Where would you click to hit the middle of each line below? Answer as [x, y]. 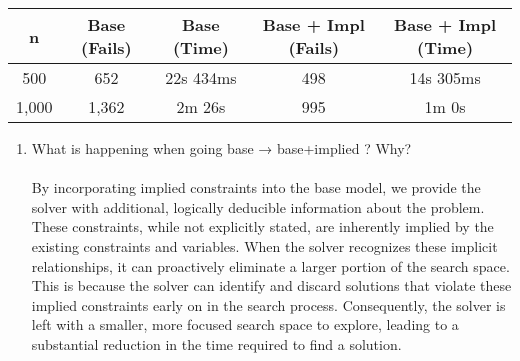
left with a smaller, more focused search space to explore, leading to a [245, 324]
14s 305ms [445, 77]
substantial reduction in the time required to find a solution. [216, 343]
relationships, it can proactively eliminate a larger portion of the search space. [270, 265]
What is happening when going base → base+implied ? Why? [221, 148]
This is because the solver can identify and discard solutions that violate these [271, 285]
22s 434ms [201, 77]
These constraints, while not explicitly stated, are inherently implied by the [262, 226]
